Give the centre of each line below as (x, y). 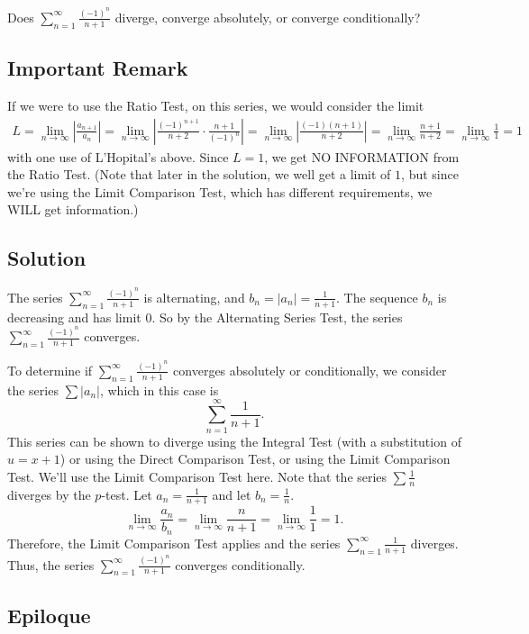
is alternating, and (194, 297)
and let (232, 494)
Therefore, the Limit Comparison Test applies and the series (174, 543)
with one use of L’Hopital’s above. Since (118, 156)
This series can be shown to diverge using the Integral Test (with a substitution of (234, 441)
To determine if (50, 370)
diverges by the (49, 494)
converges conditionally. (240, 564)
